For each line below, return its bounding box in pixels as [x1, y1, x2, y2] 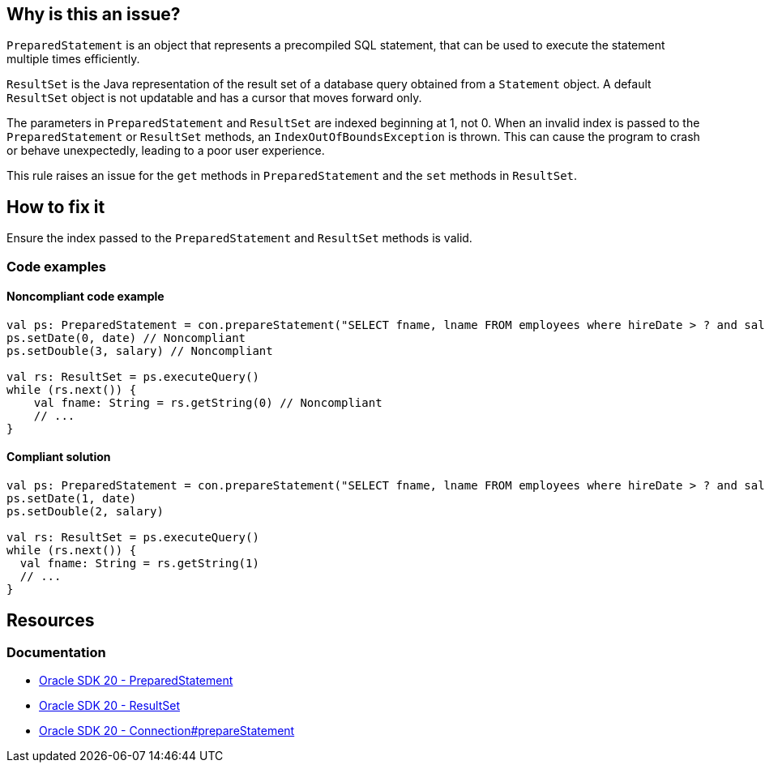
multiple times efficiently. [6, 52, 140, 66]
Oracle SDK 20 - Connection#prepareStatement [39, 724, 295, 738]
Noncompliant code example [6, 289, 165, 304]
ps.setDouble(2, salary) [6, 505, 164, 519]
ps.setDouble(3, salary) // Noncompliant [6, 344, 273, 357]
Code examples [6, 258, 107, 275]
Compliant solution [6, 450, 111, 464]
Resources [6, 609, 95, 630]
